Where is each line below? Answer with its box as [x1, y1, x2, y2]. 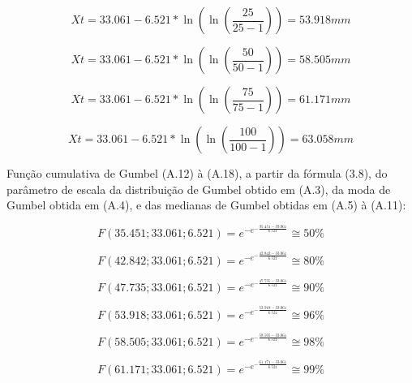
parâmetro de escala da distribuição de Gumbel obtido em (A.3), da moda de [6, 180, 391, 197]
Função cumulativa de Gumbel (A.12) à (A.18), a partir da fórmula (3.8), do [6, 165, 388, 181]
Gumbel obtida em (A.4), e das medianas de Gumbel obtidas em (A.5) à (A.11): [6, 196, 406, 213]
